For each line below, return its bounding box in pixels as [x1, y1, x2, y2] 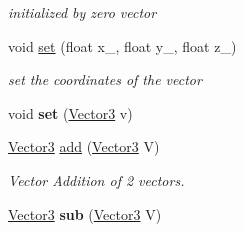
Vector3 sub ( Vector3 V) [8, 203, 162, 224]
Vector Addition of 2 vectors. [8, 169, 185, 190]
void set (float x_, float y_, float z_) [8, 35, 237, 56]
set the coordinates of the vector [8, 69, 202, 90]
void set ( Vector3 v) [8, 102, 133, 123]
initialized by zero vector [8, 2, 157, 22]
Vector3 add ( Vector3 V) [8, 136, 160, 157]
